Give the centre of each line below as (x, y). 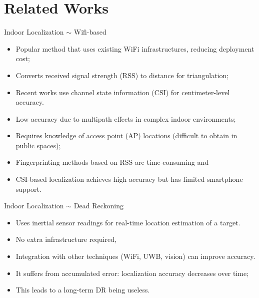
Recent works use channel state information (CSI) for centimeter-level (123, 92)
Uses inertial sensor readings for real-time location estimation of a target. (128, 222)
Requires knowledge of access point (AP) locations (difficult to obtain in (126, 135)
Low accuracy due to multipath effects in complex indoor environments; (126, 118)
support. (28, 189)
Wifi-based (90, 32)
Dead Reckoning (98, 206)
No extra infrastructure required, (66, 239)
